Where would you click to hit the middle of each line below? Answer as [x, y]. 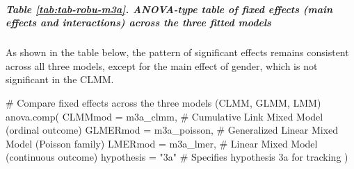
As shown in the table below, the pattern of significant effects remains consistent [177, 52]
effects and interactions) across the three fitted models [138, 23]
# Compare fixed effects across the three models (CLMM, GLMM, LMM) [163, 102]
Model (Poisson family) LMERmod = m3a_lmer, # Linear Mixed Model [162, 143]
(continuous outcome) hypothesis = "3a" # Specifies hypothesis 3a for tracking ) [177, 157]
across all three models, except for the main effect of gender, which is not [162, 65]
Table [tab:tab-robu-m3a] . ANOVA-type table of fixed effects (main [169, 9]
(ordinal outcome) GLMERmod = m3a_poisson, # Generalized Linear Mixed [172, 130]
